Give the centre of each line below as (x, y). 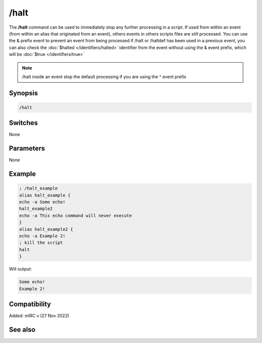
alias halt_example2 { (46, 229)
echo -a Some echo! (42, 202)
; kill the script (41, 243)
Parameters (27, 148)
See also (22, 330)
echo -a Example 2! (42, 236)
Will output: (20, 269)
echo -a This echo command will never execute (75, 215)
